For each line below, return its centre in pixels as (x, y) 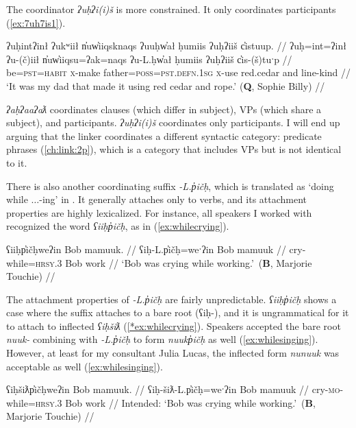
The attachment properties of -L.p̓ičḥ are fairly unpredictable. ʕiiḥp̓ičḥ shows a (171, 299)
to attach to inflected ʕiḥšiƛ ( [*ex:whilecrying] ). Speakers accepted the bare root (174, 325)
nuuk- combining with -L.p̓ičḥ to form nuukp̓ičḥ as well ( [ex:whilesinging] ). (162, 339)
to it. (17, 162)
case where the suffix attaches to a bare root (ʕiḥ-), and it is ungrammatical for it (178, 312)
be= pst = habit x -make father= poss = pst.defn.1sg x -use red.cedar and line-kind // (179, 72)
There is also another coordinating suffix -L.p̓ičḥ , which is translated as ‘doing (170, 186)
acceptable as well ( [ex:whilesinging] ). (85, 366)
